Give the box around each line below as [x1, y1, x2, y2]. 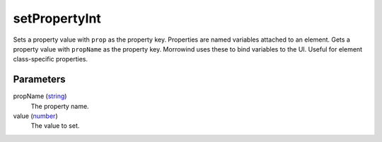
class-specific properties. [13, 55, 88, 64]
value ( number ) [13, 112, 58, 120]
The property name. [30, 102, 89, 110]
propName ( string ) [13, 92, 67, 100]
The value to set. [30, 122, 80, 130]
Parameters [13, 73, 66, 85]
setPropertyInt [13, 11, 102, 26]
